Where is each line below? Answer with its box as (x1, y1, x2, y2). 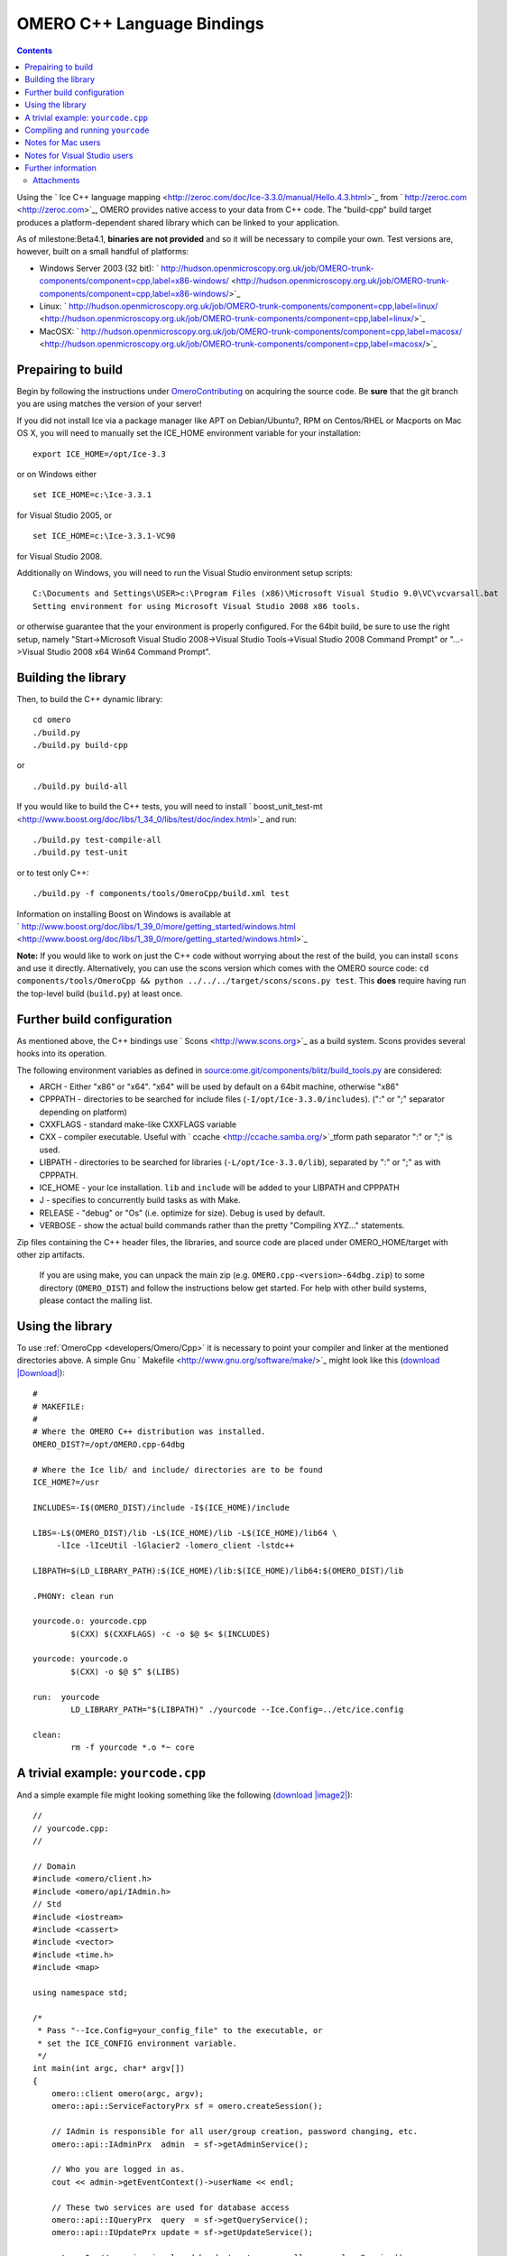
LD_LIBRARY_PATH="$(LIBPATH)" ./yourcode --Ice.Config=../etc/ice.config (70, 1705, 404, 1715)
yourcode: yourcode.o (32, 1654, 128, 1664)
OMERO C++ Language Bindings (16, 14, 265, 33)
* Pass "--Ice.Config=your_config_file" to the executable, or (37, 2026, 324, 2036)
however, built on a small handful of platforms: (16, 246, 189, 257)
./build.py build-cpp (32, 740, 128, 750)
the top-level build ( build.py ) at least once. (16, 988, 183, 999)
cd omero (32, 715, 71, 726)
